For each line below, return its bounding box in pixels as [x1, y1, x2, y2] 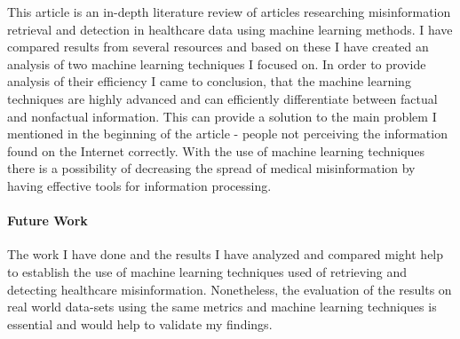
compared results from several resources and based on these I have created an [7, 37, 429, 56]
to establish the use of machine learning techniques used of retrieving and [7, 262, 408, 280]
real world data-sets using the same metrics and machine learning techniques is [7, 297, 437, 316]
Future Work [7, 211, 88, 230]
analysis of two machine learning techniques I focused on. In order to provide [7, 54, 426, 73]
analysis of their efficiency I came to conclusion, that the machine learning [7, 72, 411, 91]
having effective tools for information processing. [7, 176, 272, 194]
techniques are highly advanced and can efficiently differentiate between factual [7, 89, 438, 107]
